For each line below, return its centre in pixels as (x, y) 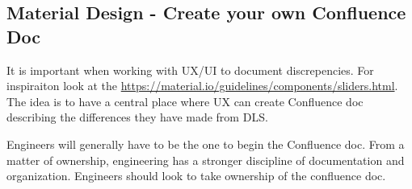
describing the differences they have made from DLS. (137, 117)
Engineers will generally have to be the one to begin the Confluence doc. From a (206, 144)
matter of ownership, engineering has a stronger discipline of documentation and (206, 160)
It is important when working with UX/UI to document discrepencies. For (190, 70)
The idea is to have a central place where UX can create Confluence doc (185, 101)
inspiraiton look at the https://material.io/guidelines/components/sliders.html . (202, 86)
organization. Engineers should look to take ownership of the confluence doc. (196, 176)
